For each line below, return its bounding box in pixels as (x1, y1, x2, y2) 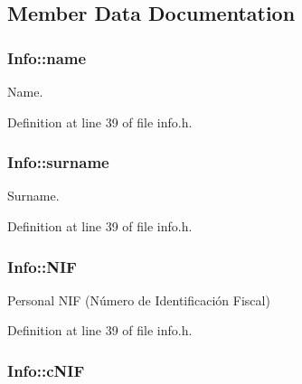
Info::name (7, 46, 87, 69)
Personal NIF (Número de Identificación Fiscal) (7, 290, 270, 309)
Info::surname (7, 151, 109, 173)
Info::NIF (7, 255, 77, 277)
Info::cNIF (7, 359, 85, 381)
